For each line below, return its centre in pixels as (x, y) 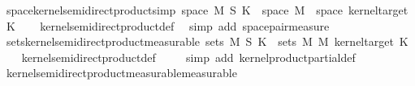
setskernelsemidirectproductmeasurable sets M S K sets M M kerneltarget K (207, 41)
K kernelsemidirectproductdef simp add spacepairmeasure (168, 25)
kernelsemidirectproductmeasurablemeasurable (121, 73)
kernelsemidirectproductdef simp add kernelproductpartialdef (188, 57)
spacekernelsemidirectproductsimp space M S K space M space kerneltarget (207, 10)
